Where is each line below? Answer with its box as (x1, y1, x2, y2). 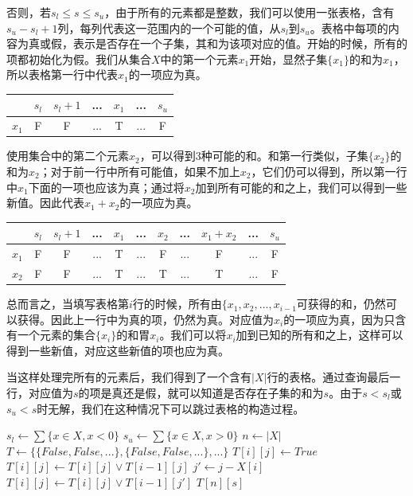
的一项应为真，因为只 (283, 310, 395, 327)
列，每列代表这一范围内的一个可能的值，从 (57, 19, 281, 36)
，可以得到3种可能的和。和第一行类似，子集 (139, 147, 368, 164)
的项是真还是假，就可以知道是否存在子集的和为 (78, 385, 324, 401)
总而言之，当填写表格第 (6, 295, 129, 312)
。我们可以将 (159, 326, 227, 343)
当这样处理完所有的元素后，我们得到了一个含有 (6, 369, 251, 385)
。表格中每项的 (310, 19, 388, 36)
